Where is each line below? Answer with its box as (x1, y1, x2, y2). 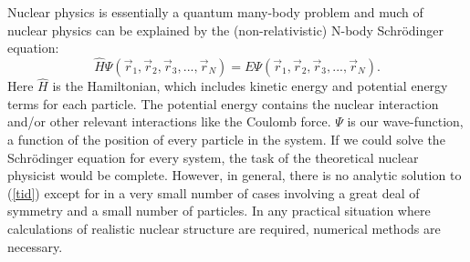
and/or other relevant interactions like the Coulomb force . (7, 112, 331, 131)
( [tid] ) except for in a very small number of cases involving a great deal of (7, 183, 420, 202)
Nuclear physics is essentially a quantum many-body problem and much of (7, 3, 423, 21)
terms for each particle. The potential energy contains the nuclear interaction (7, 94, 439, 113)
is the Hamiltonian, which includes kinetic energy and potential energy (52, 76, 448, 96)
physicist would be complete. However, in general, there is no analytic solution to (7, 166, 462, 185)
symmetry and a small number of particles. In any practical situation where (7, 201, 431, 220)
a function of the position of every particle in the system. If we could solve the (7, 130, 445, 148)
